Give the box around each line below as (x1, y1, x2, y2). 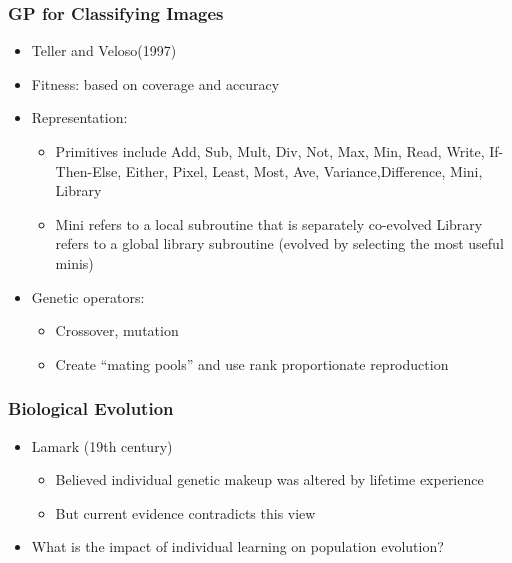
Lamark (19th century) (31, 435, 173, 456)
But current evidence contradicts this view (55, 502, 316, 523)
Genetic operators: (31, 286, 145, 307)
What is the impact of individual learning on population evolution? (31, 536, 444, 557)
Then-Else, (55, 160, 122, 181)
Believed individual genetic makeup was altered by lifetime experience (55, 469, 484, 490)
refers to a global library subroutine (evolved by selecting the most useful (55, 233, 504, 254)
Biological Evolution (8, 396, 174, 421)
